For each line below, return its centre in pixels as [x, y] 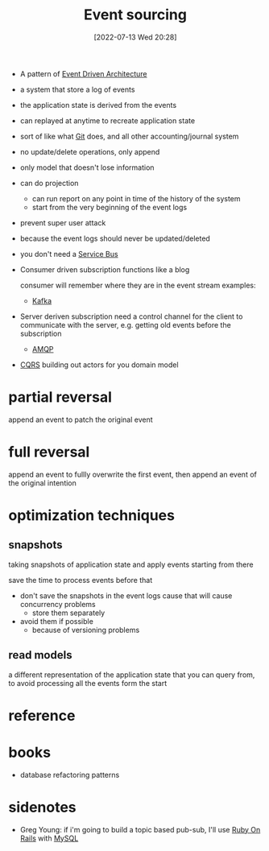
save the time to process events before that [81, 580]
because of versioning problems [86, 630]
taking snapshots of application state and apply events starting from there [131, 564]
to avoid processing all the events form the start [88, 683]
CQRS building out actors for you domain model [99, 365]
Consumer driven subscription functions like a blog [105, 269]
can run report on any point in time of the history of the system [136, 198]
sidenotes [42, 807]
